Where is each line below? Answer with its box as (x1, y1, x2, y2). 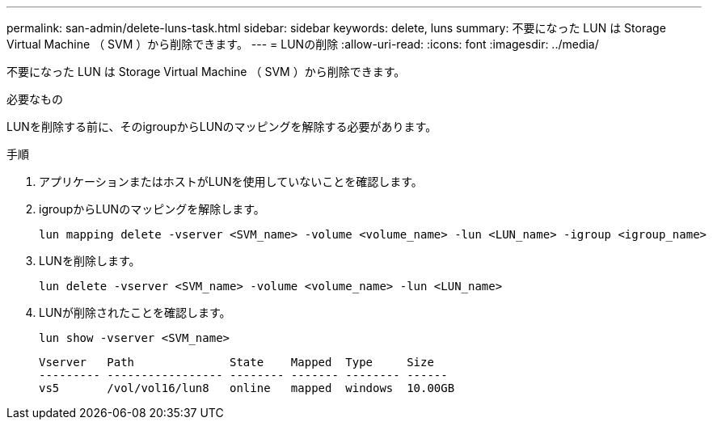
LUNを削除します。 (39, 254, 141, 268)
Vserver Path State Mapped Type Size (39, 356, 434, 369)
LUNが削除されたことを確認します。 (39, 306, 231, 319)
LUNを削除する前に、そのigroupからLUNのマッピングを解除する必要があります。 (6, 120, 437, 133)
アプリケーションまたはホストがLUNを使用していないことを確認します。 (39, 175, 423, 188)
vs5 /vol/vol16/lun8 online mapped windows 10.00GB (39, 382, 455, 394)
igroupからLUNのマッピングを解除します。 (39, 202, 265, 216)
